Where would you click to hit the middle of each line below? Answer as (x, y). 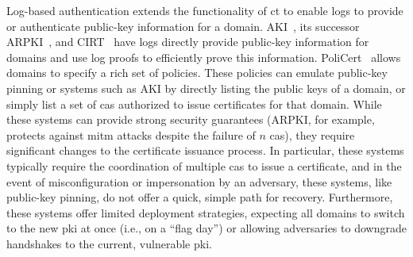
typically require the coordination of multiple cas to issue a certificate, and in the (204, 165)
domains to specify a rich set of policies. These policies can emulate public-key (197, 73)
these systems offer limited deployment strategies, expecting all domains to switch (206, 212)
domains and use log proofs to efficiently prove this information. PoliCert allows (204, 57)
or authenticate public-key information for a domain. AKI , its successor (183, 26)
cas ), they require (312, 134)
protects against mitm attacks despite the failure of (131, 134)
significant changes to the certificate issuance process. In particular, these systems (205, 150)
